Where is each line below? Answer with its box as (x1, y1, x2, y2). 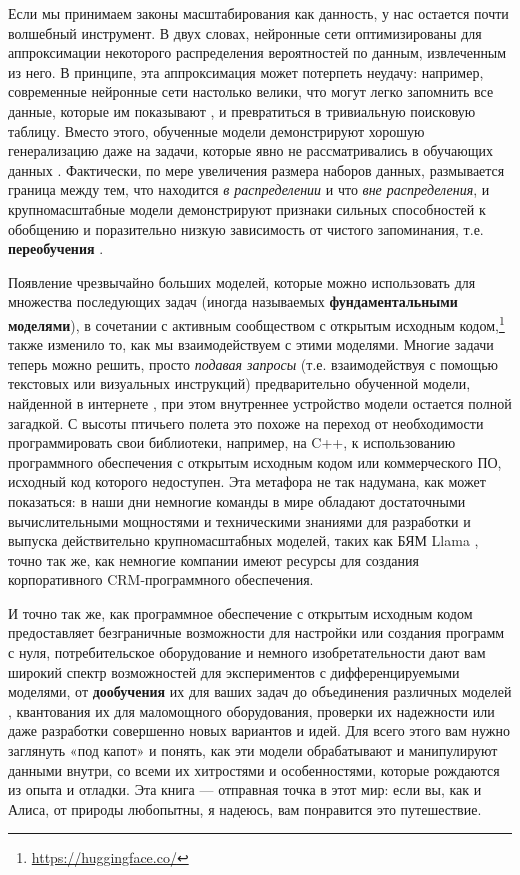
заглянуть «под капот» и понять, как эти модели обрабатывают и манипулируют (8, 740, 498, 761)
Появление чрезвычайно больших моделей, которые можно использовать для (8, 271, 476, 292)
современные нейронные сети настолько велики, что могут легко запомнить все (8, 81, 494, 102)
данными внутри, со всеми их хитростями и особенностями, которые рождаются (8, 759, 500, 780)
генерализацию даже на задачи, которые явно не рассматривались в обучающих (8, 140, 493, 161)
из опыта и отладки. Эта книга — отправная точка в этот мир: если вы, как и (8, 779, 482, 800)
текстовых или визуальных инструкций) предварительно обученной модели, (8, 373, 471, 394)
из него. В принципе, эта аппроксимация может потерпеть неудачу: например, (8, 61, 484, 82)
